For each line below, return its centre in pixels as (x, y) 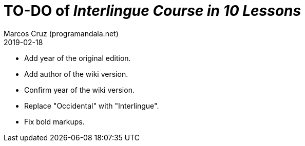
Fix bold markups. (54, 121)
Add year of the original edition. (78, 58)
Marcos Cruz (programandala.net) (61, 33)
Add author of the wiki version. (76, 74)
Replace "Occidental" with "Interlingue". (92, 106)
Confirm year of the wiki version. (79, 90)
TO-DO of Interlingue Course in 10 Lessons (153, 11)
